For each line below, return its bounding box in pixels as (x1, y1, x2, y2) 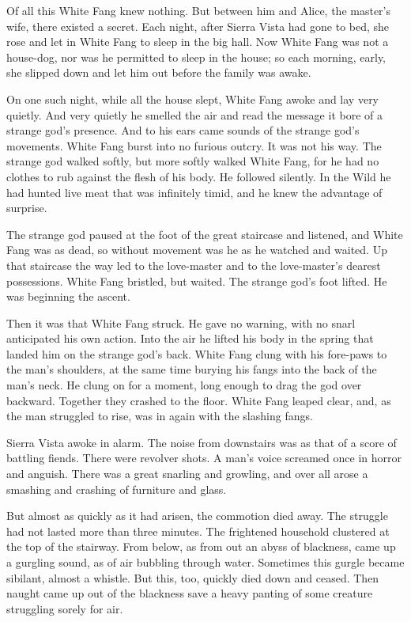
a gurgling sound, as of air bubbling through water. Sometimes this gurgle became (6, 554, 405, 570)
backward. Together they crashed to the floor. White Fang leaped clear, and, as (6, 392, 391, 408)
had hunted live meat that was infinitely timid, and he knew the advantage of (6, 184, 383, 200)
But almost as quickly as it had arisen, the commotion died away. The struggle (6, 507, 388, 524)
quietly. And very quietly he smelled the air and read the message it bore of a (6, 106, 383, 123)
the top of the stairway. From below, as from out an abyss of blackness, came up (6, 538, 396, 555)
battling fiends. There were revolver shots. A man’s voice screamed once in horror (6, 449, 402, 466)
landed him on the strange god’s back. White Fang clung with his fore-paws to (6, 345, 387, 362)
